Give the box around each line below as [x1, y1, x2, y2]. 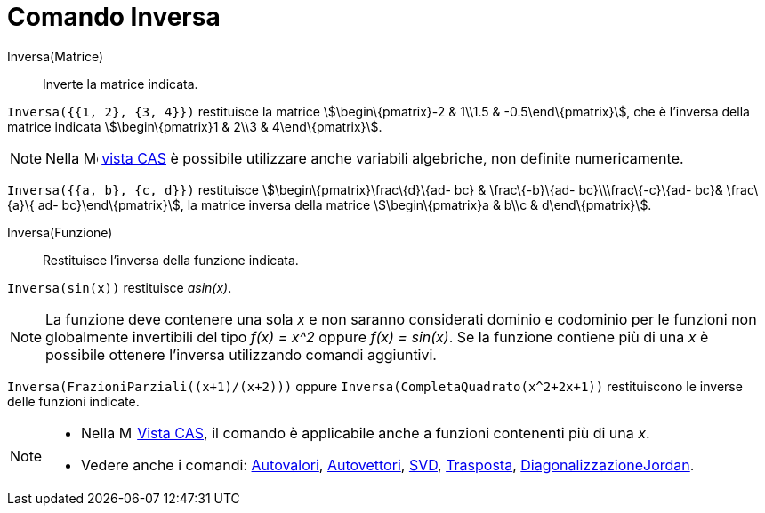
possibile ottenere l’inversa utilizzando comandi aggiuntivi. [45, 345, 437, 364]
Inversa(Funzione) [7, 224, 113, 240]
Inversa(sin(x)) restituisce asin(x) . [7, 279, 232, 295]
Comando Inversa [7, 2, 221, 32]
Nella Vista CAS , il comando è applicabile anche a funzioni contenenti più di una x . [81, 423, 650, 442]
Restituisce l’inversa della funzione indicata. [43, 252, 299, 268]
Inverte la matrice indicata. [43, 76, 198, 92]
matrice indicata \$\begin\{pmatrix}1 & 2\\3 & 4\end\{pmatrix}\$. [7, 118, 382, 134]
